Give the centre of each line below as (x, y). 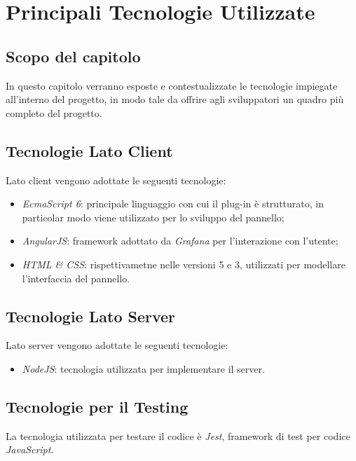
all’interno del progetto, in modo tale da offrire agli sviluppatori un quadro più (175, 99)
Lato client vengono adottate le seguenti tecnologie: (116, 180)
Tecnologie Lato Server (91, 316)
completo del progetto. (54, 112)
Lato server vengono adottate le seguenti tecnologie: (117, 345)
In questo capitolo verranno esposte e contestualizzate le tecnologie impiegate (172, 85)
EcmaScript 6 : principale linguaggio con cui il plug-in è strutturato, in (173, 204)
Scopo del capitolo (73, 56)
